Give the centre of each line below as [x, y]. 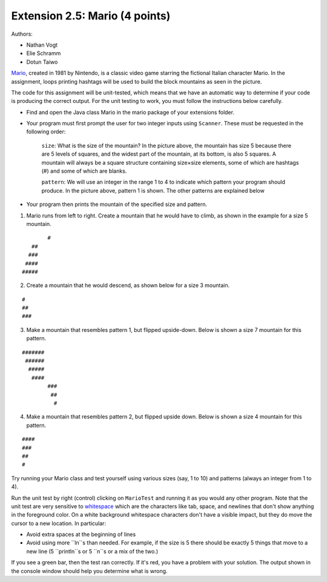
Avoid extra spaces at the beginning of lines [81, 534]
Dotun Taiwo [42, 62]
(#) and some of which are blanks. [84, 171]
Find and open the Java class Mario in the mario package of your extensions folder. [130, 112]
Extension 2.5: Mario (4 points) [91, 16]
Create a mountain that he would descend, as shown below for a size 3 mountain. [128, 285]
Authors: [22, 34]
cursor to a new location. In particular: [58, 523]
